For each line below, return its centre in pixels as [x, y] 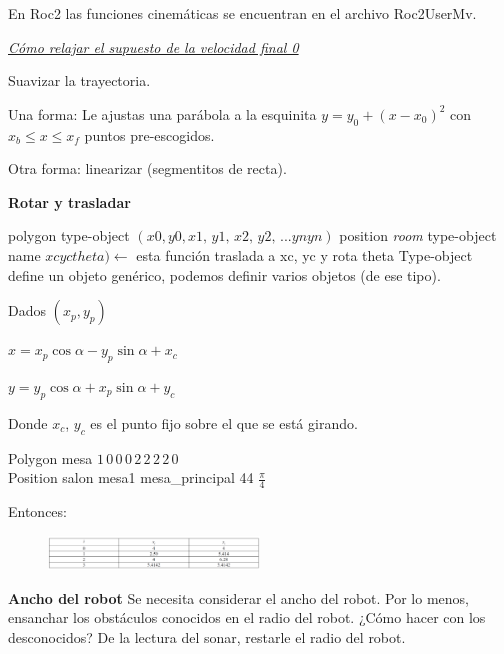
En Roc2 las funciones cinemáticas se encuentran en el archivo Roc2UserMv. [242, 13]
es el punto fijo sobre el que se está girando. [224, 422]
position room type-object [418, 235]
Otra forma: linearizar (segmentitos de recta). [147, 168]
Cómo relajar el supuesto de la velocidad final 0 [153, 46]
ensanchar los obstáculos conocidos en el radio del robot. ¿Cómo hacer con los [247, 617]
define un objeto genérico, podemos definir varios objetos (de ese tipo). [224, 274]
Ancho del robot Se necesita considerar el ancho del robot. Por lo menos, [238, 597]
